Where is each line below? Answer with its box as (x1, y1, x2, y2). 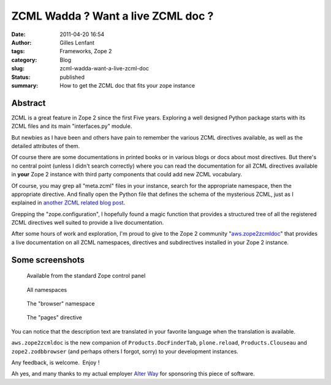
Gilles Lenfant (59, 39, 95, 46)
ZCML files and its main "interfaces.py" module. (11, 122, 132, 130)
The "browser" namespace (26, 300, 95, 307)
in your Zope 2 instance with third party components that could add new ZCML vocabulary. (11, 171, 242, 178)
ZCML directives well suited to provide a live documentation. (11, 219, 164, 226)
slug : (11, 65, 25, 72)
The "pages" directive (26, 314, 82, 321)
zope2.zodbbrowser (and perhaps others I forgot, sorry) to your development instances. (11, 348, 238, 355)
